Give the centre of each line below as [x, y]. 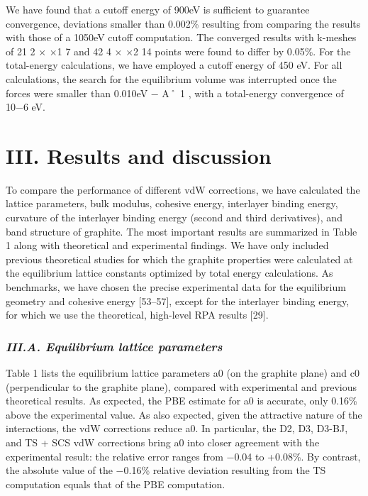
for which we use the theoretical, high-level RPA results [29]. [137, 315]
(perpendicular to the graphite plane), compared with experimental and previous [182, 386]
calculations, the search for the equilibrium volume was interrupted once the [171, 78]
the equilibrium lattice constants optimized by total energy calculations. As [169, 273]
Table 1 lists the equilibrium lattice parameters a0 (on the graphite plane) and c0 [183, 373]
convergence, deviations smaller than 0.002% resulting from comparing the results [183, 23]
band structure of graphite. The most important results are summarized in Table [182, 231]
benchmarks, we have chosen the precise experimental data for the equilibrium [176, 287]
